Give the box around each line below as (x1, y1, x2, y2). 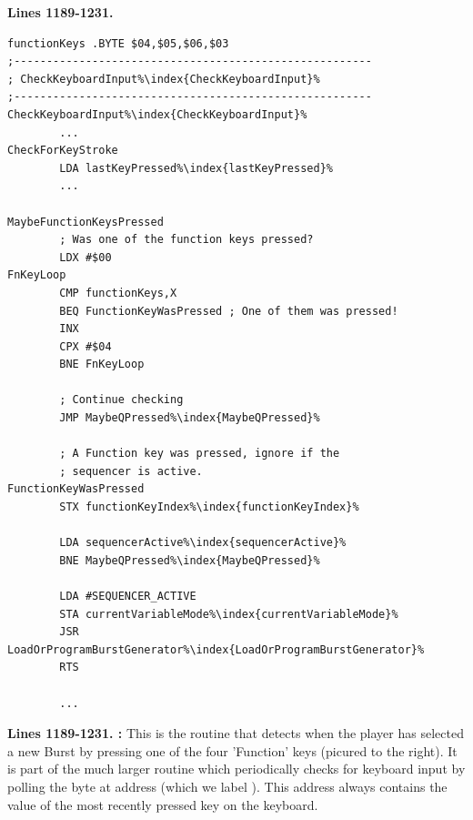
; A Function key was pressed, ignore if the (59, 447, 340, 461)
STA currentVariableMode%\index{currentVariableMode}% (59, 607, 398, 621)
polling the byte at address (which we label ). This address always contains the (7, 776, 448, 795)
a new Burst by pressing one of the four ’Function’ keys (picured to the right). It (7, 741, 458, 760)
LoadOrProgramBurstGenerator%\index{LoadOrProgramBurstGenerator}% (7, 643, 425, 656)
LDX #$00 (59, 250, 112, 264)
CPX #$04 (59, 339, 112, 353)
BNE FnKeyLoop (59, 358, 145, 371)
